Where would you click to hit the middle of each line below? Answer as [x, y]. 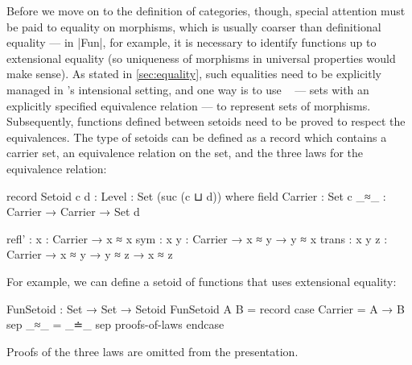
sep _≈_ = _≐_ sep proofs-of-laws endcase [115, 324]
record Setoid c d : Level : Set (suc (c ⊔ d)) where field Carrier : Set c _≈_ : [196, 195]
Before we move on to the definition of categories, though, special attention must [206, 10]
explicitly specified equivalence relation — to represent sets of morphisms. [189, 105]
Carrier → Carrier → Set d [73, 212]
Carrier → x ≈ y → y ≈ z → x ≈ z [90, 254]
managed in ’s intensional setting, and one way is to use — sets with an [188, 89]
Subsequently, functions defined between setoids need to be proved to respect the [206, 121]
